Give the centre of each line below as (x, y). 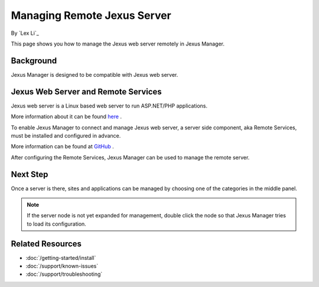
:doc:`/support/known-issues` (62, 266)
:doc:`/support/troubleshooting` (64, 274)
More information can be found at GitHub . (63, 146)
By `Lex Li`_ (25, 33)
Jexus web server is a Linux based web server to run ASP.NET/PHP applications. (109, 106)
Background (34, 61)
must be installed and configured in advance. (66, 135)
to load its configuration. (57, 224)
